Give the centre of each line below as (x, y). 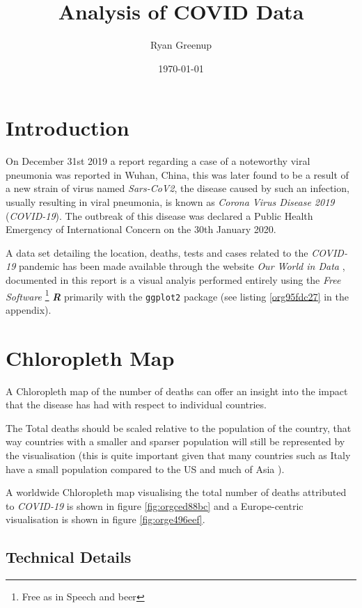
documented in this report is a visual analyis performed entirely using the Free (173, 280)
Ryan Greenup (181, 45)
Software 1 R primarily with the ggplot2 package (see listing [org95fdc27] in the (177, 295)
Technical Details (69, 557)
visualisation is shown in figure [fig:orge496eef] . (105, 519)
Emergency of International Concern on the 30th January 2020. (141, 229)
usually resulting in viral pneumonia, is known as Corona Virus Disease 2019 (170, 202)
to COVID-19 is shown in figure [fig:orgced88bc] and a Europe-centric (155, 505)
